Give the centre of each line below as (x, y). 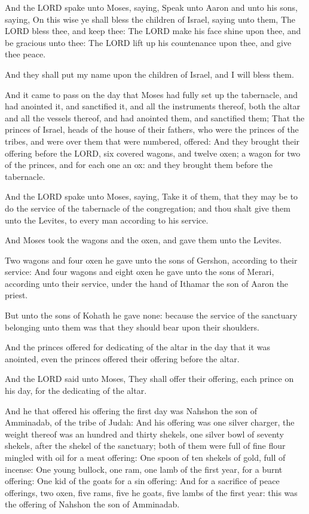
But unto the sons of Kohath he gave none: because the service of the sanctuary (151, 315)
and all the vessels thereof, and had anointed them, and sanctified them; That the (155, 117)
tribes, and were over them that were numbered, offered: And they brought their (152, 141)
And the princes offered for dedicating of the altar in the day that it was (138, 347)
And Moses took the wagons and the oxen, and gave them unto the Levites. (143, 240)
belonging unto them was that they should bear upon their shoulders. (132, 327)
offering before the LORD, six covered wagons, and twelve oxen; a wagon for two (153, 153)
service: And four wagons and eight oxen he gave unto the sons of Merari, (140, 272)
